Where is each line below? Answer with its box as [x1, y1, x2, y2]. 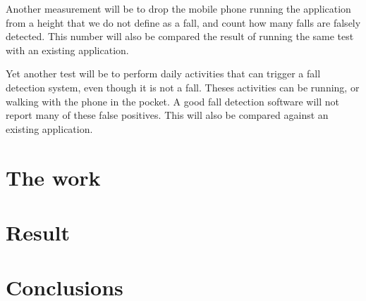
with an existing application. [6, 42, 129, 57]
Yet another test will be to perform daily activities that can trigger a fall [6, 66, 321, 81]
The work [6, 162, 101, 191]
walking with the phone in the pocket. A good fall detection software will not [6, 94, 340, 108]
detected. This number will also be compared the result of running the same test [6, 29, 354, 44]
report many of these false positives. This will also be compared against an [6, 108, 329, 122]
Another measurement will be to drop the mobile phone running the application [6, 1, 351, 15]
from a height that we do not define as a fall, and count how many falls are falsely [6, 15, 361, 30]
